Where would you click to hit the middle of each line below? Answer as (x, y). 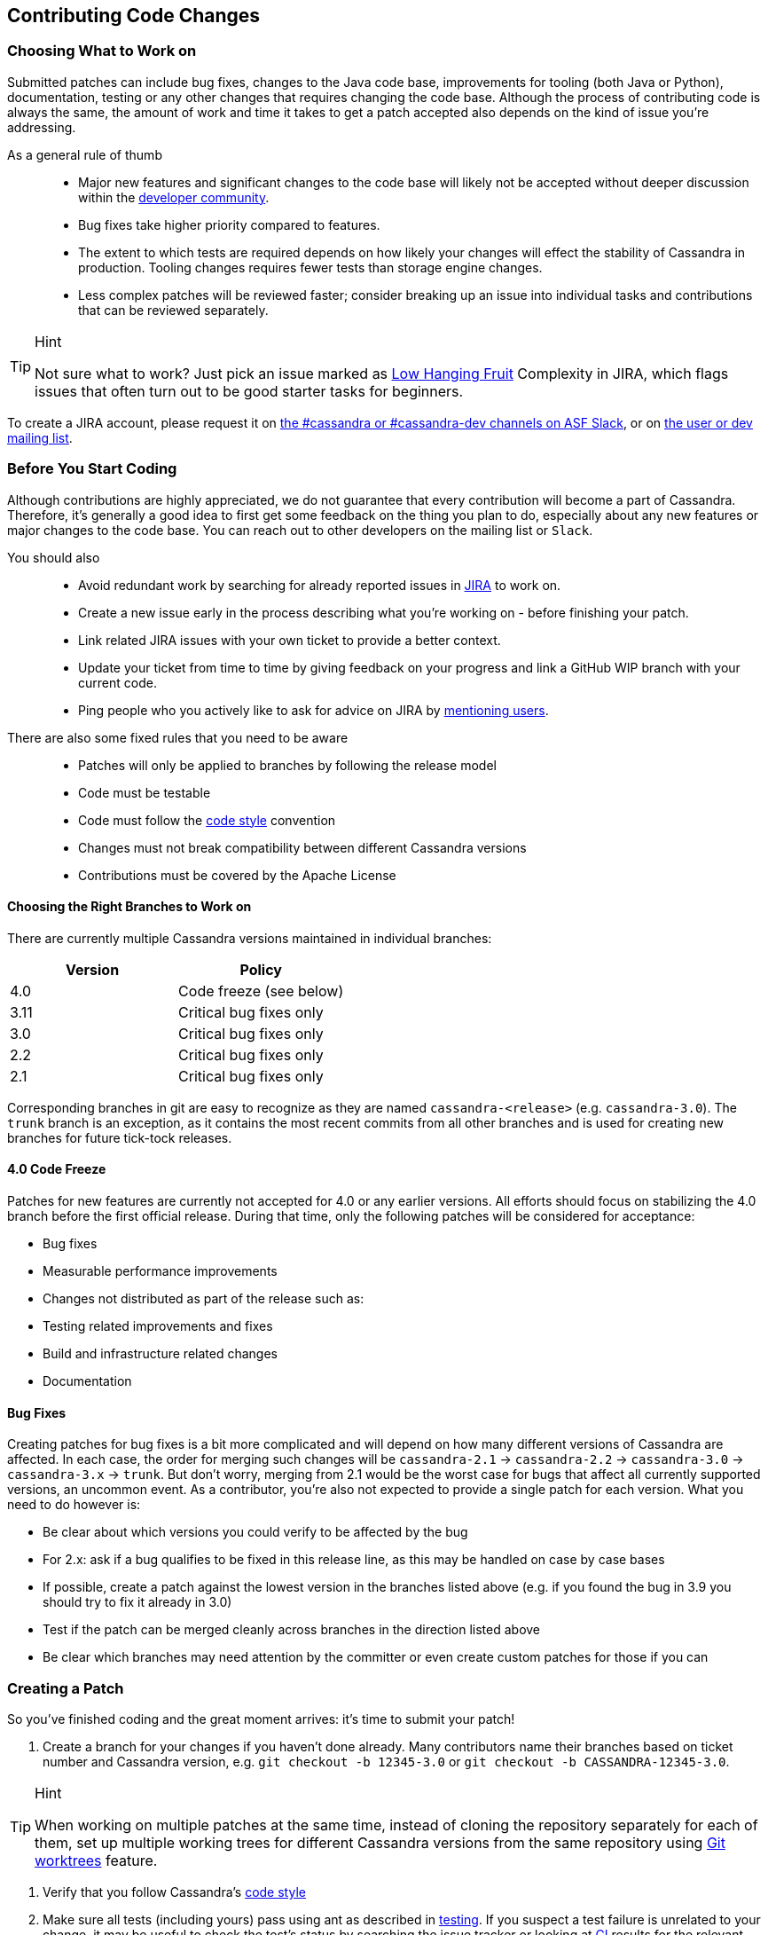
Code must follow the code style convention (207, 820)
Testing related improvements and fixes (158, 1325)
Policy (261, 969)
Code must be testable (145, 792)
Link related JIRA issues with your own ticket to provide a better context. (290, 640)
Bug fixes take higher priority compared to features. (229, 224)
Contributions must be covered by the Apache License (237, 875)
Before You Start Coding (92, 469)
